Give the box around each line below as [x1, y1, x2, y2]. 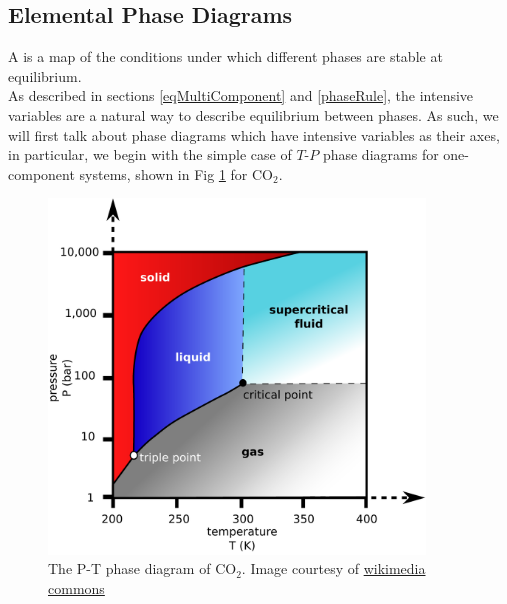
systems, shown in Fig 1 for [79, 163, 248, 184]
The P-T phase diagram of [48, 558, 211, 579]
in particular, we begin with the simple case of [8, 144, 292, 165]
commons [48, 578, 105, 599]
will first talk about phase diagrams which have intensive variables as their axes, [8, 124, 500, 145]
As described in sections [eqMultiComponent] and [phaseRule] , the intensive [8, 85, 474, 106]
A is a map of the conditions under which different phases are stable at [8, 46, 443, 67]
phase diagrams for [322, 144, 439, 165]
